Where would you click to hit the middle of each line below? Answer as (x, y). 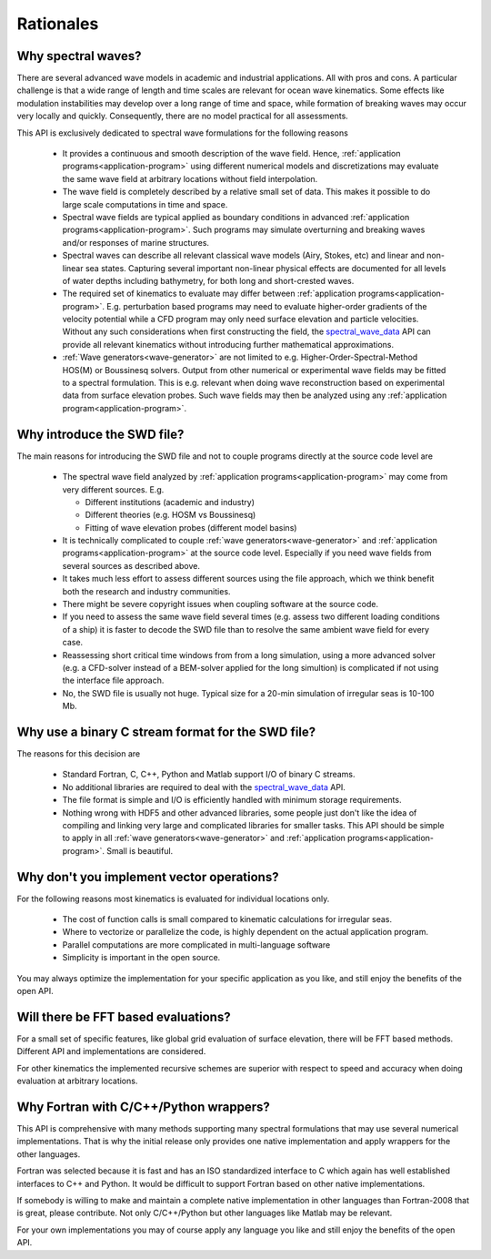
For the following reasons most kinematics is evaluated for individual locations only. (173, 899)
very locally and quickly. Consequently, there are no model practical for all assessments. (183, 116)
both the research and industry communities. (146, 591)
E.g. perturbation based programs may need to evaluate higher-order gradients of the (266, 306)
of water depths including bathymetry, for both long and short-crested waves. (208, 280)
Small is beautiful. (140, 850)
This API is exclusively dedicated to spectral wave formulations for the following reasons (183, 133)
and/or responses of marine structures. (135, 242)
